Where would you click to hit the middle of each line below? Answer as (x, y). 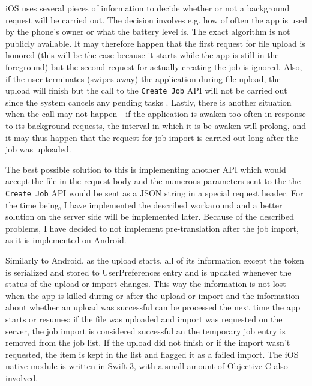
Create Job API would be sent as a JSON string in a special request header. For (154, 192)
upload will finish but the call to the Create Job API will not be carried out (146, 90)
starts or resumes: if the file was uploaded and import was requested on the (144, 318)
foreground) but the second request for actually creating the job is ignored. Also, (154, 66)
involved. (22, 377)
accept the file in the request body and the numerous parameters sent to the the (153, 181)
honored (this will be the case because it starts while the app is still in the (142, 55)
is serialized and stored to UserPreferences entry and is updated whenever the (148, 272)
